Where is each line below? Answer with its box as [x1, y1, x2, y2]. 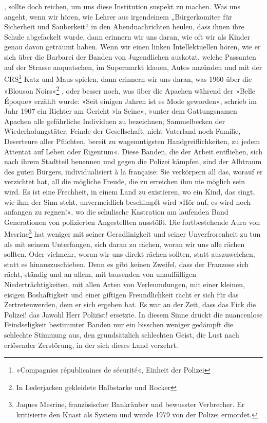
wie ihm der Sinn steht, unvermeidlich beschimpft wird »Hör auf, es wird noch [4, 196, 251, 207]
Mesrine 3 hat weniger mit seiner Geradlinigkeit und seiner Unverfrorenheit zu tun [4, 227, 261, 239]
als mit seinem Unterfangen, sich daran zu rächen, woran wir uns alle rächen [4, 238, 245, 249]
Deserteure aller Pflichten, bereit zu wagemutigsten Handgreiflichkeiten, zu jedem [4, 136, 260, 147]
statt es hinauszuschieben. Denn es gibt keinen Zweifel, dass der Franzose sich [4, 258, 249, 269]
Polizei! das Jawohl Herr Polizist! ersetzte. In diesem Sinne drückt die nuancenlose [4, 309, 263, 320]
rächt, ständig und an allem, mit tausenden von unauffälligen [4, 269, 196, 279]
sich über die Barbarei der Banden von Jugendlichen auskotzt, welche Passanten [4, 51, 256, 62]
